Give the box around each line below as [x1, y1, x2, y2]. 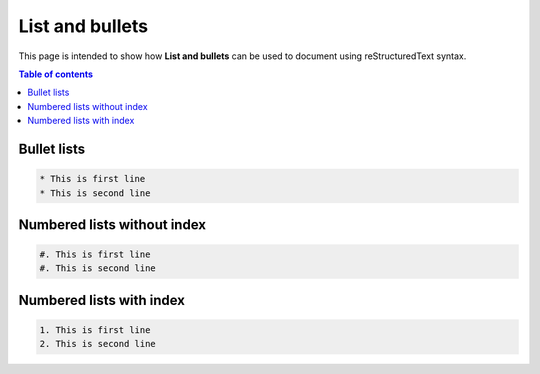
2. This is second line [39, 338, 157, 350]
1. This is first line [39, 325, 151, 336]
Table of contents [18, 68, 94, 80]
